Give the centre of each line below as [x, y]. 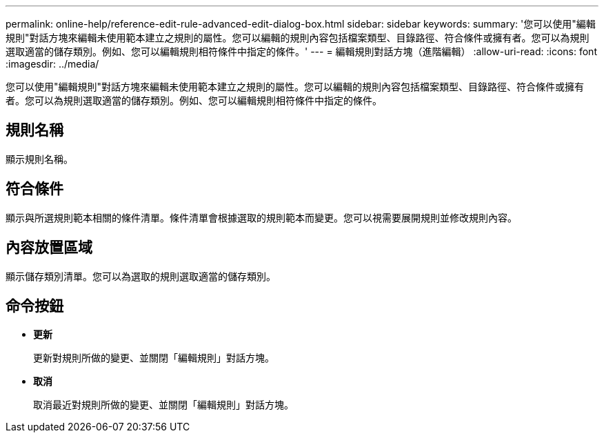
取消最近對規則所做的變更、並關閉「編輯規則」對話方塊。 [163, 405]
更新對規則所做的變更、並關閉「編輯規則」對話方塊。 [154, 358]
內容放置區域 [49, 248]
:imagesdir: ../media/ [52, 64]
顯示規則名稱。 [39, 159]
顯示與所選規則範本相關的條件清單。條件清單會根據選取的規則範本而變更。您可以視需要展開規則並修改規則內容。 [261, 217]
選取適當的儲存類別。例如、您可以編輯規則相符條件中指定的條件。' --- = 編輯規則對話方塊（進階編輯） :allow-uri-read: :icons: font [301, 51]
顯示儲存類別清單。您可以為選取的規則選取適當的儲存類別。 [141, 276]
